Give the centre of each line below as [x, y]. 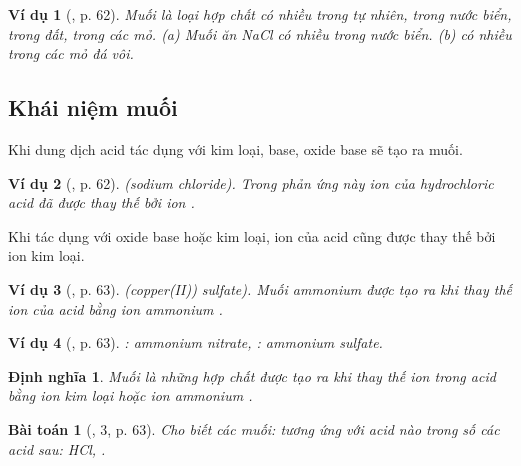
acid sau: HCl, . [57, 448]
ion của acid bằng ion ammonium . [115, 308]
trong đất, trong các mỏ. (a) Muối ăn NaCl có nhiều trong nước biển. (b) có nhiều [260, 33]
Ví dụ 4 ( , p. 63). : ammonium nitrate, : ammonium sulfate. [195, 342]
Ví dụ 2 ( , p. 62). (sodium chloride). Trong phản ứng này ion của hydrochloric [251, 182]
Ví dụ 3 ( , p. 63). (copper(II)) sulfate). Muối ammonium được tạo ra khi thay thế [260, 288]
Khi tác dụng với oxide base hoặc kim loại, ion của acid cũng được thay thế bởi [252, 235]
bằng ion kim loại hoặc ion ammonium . [130, 395]
